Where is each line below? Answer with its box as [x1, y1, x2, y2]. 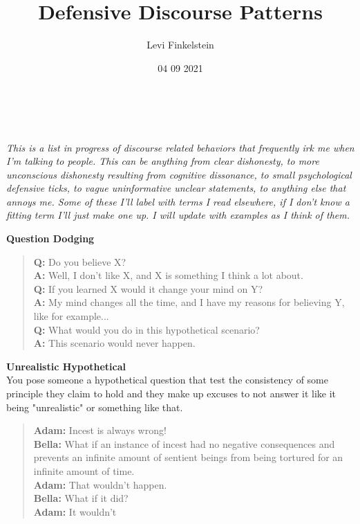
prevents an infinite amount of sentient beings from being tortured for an [33, 450, 343, 464]
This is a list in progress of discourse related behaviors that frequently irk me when [6, 140, 354, 154]
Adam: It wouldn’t [33, 504, 117, 518]
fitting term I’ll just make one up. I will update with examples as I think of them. [6, 208, 350, 222]
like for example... [33, 309, 109, 323]
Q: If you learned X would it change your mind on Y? [33, 281, 263, 296]
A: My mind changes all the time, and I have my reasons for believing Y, [33, 295, 345, 309]
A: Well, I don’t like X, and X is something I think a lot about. [33, 268, 303, 282]
